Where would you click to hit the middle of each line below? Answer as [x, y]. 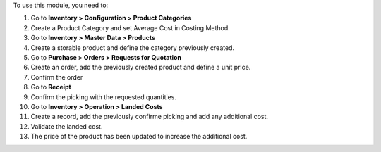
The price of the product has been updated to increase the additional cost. [139, 137]
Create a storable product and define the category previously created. [133, 47]
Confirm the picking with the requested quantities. [103, 97]
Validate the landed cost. [67, 126]
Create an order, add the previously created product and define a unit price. [141, 68]
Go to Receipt [51, 87]
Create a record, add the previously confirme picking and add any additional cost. [149, 117]
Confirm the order [57, 77]
